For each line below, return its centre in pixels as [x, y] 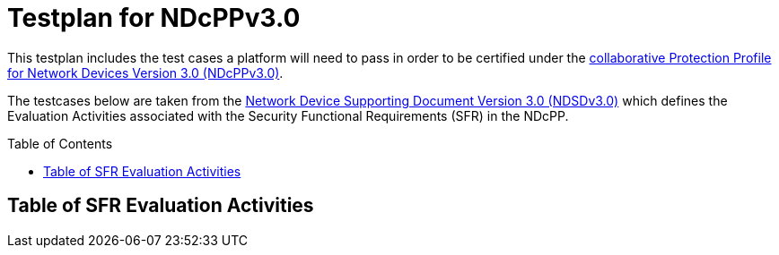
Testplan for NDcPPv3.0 [154, 18]
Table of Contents [60, 143]
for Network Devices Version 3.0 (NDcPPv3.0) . [145, 72]
